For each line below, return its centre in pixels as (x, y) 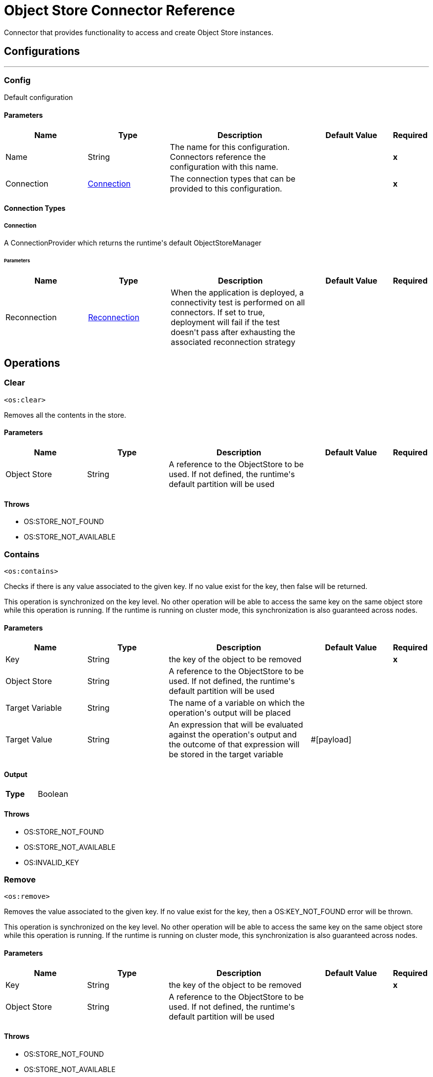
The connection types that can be (233, 178)
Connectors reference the (218, 157)
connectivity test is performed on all (238, 302)
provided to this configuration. (226, 188)
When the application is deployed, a (237, 292)
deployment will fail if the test (225, 322)
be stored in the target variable (226, 755)
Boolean (53, 794)
